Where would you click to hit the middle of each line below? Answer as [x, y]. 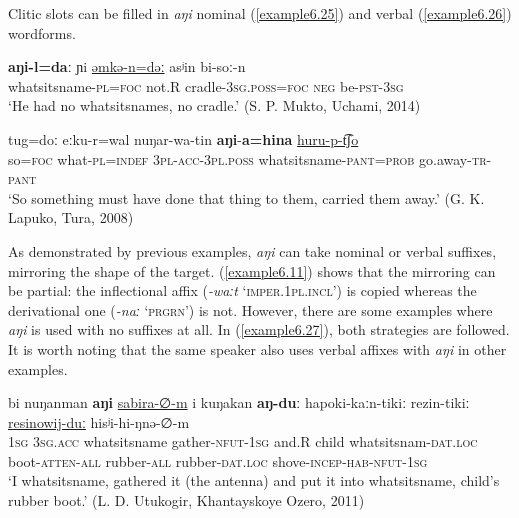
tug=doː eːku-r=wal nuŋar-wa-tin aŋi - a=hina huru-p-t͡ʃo [183, 138]
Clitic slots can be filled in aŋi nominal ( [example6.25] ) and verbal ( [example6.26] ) [260, 13]
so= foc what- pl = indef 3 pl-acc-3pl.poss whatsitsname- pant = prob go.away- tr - [250, 158]
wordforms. [42, 32]
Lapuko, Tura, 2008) [71, 217]
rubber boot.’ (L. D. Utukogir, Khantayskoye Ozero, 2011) [186, 500]
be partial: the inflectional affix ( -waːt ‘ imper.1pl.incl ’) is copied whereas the [242, 290]
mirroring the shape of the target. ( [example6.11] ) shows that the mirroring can [252, 270]
